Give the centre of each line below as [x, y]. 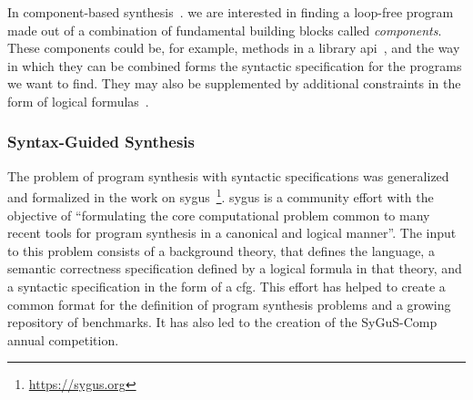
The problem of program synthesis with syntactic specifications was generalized [228, 175]
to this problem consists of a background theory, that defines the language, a [221, 250]
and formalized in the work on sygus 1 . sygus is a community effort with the [221, 196]
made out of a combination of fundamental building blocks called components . [225, 30]
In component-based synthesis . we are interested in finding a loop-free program [231, 12]
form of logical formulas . [78, 101]
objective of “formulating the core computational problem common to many [219, 215]
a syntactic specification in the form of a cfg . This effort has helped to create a [226, 286]
